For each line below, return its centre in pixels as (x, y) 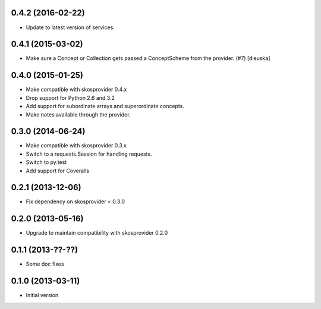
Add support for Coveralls (57, 171)
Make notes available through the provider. (78, 114)
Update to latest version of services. (70, 27)
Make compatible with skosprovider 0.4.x (76, 90)
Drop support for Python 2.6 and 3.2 (70, 97)
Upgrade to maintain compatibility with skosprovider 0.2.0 (97, 233)
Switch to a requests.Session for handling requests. (89, 154)
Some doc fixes (45, 264)
